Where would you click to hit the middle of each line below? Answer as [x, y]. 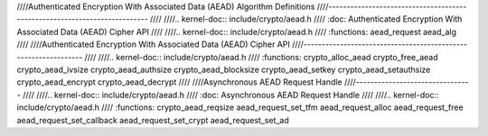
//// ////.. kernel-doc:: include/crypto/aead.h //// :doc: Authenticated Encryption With [306, 19]
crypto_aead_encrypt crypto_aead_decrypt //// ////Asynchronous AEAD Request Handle [179, 82]
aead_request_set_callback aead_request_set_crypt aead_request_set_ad [153, 120]
